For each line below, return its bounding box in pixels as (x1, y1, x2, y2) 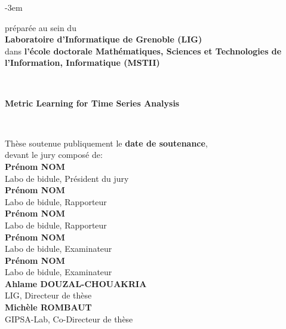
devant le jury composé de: (5, 148, 103, 161)
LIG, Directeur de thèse (5, 289, 92, 301)
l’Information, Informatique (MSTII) (5, 56, 160, 69)
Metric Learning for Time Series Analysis (5, 96, 180, 109)
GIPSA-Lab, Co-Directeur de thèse (5, 312, 133, 325)
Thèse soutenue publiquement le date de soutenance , (5, 136, 208, 149)
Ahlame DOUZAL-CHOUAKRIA (5, 277, 147, 290)
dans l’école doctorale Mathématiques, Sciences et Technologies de (5, 44, 282, 57)
